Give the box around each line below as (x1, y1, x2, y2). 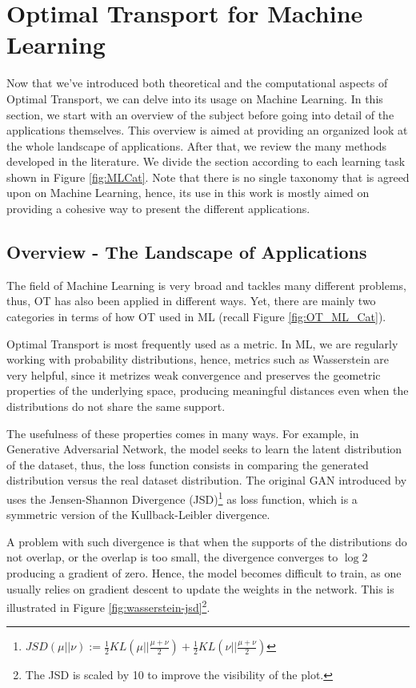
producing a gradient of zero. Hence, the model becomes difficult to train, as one (6, 565, 402, 581)
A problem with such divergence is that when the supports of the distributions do (6, 533, 407, 549)
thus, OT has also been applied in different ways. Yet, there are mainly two (6, 292, 376, 309)
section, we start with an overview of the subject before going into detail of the (6, 106, 394, 123)
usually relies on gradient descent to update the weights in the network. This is (6, 580, 394, 597)
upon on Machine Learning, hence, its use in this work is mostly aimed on (6, 184, 370, 201)
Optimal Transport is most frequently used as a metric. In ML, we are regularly (6, 335, 398, 352)
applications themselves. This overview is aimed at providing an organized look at (6, 122, 408, 139)
